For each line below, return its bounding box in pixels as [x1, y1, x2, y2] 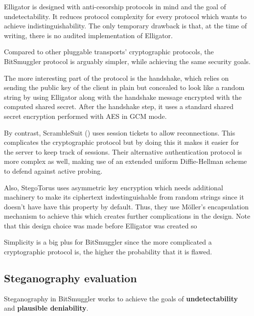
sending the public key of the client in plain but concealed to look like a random [4, 82, 245, 92]
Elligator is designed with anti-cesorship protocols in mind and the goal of [4, 1, 226, 11]
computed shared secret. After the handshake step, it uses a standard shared [4, 101, 234, 112]
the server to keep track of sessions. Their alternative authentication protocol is [4, 146, 242, 157]
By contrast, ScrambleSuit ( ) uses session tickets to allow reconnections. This [4, 127, 235, 137]
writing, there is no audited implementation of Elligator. [4, 30, 173, 40]
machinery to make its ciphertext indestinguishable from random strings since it [4, 192, 244, 202]
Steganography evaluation [4, 271, 137, 286]
